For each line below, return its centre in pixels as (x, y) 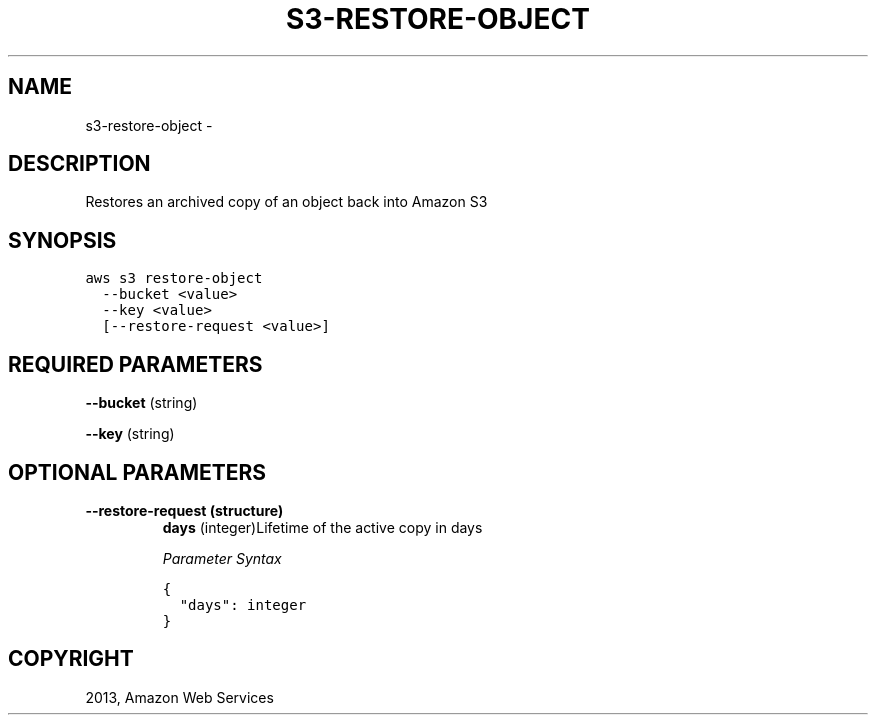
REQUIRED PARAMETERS (135, 364)
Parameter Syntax (222, 558)
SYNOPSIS (62, 240)
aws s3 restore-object (174, 278)
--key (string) (130, 434)
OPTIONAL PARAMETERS (137, 472)
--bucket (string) (141, 403)
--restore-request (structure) (184, 510)
